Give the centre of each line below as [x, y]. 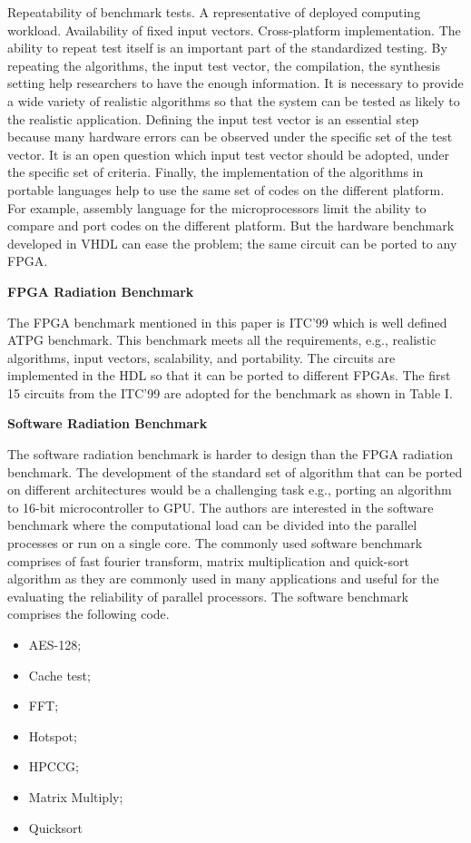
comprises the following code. [88, 614]
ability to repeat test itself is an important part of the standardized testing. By [227, 48]
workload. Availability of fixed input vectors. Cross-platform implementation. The [234, 29]
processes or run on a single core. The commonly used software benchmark [215, 543]
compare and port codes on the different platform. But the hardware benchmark [231, 225]
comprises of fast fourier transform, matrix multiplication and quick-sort [208, 560]
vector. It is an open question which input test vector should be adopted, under [228, 154]
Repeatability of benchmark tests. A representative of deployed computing [214, 12]
